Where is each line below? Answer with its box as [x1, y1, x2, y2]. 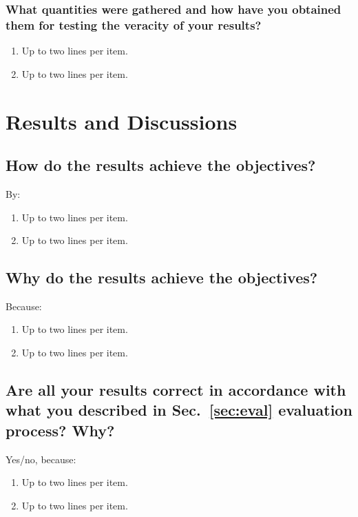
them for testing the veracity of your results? [6, 16, 262, 33]
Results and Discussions [6, 107, 238, 135]
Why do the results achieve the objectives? [6, 267, 318, 288]
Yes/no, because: [6, 452, 76, 466]
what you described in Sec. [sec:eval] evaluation [6, 399, 352, 420]
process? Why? [6, 419, 115, 440]
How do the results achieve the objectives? [6, 154, 316, 176]
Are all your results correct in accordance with [6, 379, 346, 401]
